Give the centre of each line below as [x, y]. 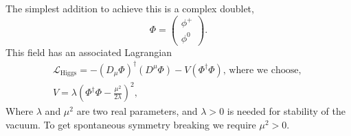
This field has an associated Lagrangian [89, 52]
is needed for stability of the [286, 111]
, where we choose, [262, 70]
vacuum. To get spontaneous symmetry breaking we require [131, 124]
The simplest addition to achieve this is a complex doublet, [130, 8]
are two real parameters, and [137, 111]
